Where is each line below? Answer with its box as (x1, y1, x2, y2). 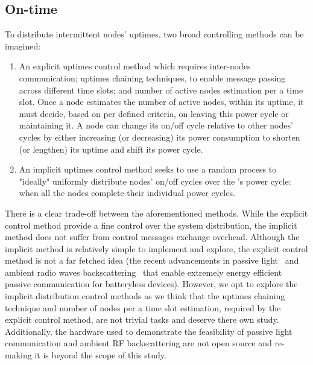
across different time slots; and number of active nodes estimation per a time (19, 83, 303, 96)
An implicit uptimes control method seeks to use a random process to (19, 163, 277, 176)
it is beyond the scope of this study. (34, 349, 166, 361)
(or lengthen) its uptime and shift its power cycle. (19, 142, 203, 155)
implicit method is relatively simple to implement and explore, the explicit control (5, 242, 308, 255)
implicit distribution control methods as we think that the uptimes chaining (5, 290, 285, 302)
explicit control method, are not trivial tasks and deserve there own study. (5, 313, 279, 326)
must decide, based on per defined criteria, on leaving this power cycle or (19, 107, 289, 119)
